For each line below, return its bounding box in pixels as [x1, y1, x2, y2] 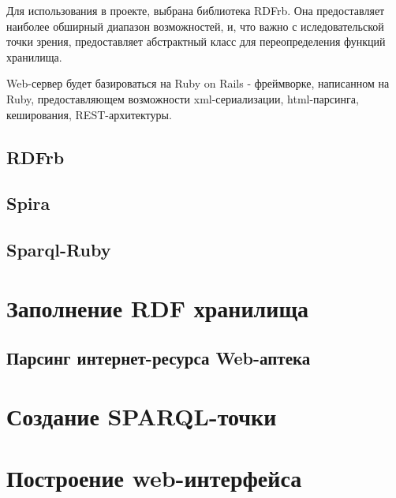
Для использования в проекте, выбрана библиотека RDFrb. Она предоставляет [6, 2, 385, 18]
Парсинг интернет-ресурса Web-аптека [6, 346, 311, 370]
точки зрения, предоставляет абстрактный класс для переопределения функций [6, 33, 386, 50]
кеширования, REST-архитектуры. [6, 106, 172, 122]
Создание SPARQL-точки [6, 399, 277, 432]
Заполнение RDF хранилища [6, 291, 309, 324]
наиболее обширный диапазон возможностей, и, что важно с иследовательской [6, 17, 384, 34]
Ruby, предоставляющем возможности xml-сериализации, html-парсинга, [6, 90, 359, 107]
